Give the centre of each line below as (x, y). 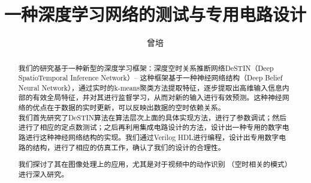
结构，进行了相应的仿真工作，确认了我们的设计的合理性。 (129, 147)
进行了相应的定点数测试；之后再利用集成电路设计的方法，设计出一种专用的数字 (150, 127)
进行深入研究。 (43, 174)
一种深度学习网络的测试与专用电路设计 (155, 14)
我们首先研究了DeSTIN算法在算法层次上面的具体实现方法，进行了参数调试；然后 (152, 117)
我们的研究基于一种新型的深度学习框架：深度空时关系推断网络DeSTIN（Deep (146, 68)
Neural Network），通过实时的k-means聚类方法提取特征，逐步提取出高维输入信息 (150, 87)
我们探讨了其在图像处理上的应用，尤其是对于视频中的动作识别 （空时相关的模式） (155, 164)
